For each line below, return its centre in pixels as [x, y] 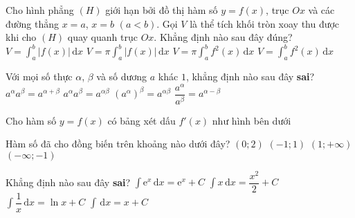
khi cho [21, 37]
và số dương [122, 76]
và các [321, 10]
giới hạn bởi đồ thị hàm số [162, 10]
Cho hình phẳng [40, 10]
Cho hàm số [31, 120]
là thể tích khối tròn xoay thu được [265, 23]
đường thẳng [33, 23]
